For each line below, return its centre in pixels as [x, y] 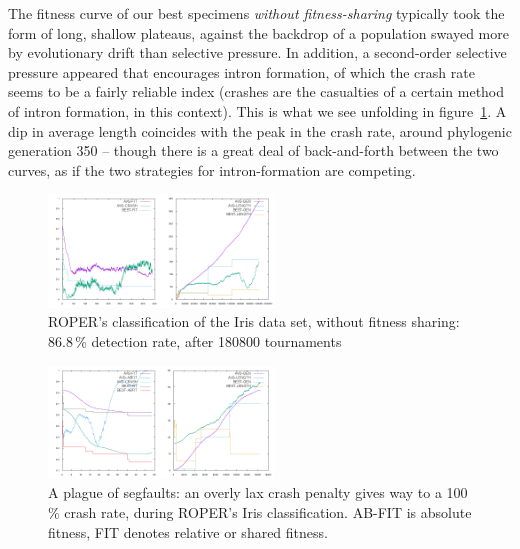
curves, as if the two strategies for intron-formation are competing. [212, 169]
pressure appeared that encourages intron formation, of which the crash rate [241, 71]
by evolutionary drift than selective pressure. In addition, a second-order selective [257, 52]
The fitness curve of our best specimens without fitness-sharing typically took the [256, 13]
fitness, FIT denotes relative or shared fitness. [188, 531]
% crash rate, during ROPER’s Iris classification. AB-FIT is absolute [260, 512]
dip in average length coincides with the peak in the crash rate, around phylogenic [260, 130]
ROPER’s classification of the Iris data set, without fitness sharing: [254, 321]
